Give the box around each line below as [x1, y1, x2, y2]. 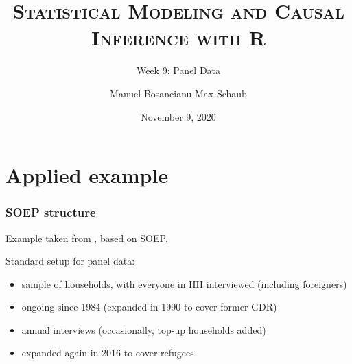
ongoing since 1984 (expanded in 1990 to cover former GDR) [21, 300, 277, 314]
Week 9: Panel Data [136, 63, 221, 77]
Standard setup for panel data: [5, 254, 135, 268]
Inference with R [91, 23, 266, 51]
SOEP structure [5, 204, 96, 221]
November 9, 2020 [141, 109, 216, 123]
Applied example [5, 161, 169, 189]
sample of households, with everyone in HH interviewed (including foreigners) [21, 276, 347, 291]
